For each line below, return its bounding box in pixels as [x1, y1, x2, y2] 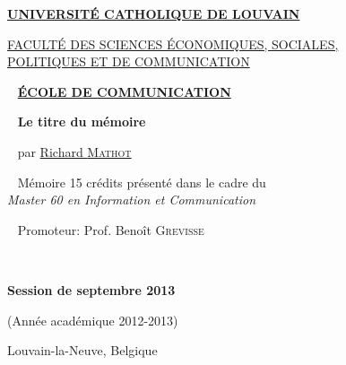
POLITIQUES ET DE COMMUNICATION [7, 52, 250, 71]
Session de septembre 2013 [7, 280, 176, 299]
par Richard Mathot [17, 142, 132, 161]
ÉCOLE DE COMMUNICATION [17, 82, 231, 100]
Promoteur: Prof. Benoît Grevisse [17, 220, 204, 239]
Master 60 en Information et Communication [7, 190, 256, 209]
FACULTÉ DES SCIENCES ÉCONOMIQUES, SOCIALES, [7, 34, 339, 53]
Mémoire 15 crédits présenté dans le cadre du [17, 172, 266, 191]
